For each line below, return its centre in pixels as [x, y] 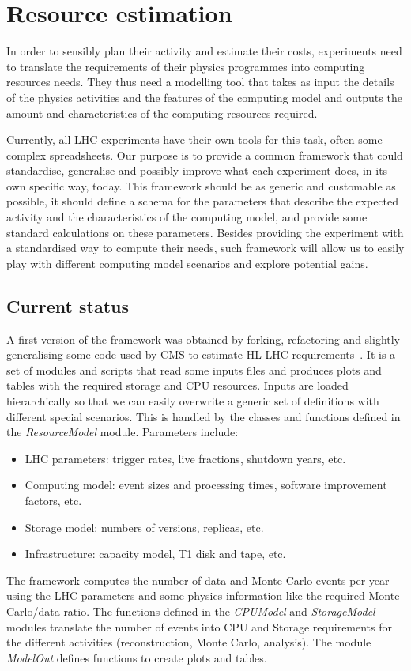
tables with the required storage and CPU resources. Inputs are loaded [177, 385]
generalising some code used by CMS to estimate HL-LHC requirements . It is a [201, 354]
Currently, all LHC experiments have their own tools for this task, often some [194, 139]
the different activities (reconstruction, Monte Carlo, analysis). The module [189, 642]
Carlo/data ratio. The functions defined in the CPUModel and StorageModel [191, 611]
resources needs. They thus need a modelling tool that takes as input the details [200, 82]
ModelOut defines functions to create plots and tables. [137, 657]
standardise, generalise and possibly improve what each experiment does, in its [197, 170]
